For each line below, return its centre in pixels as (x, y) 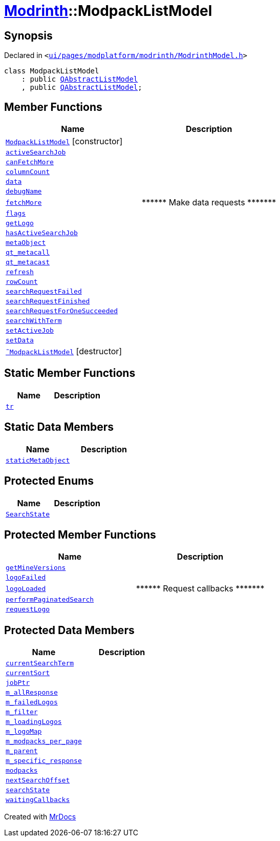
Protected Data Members (69, 630)
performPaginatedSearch (50, 600)
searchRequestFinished (48, 301)
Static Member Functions (70, 373)
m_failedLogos (32, 702)
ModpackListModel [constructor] (64, 141)
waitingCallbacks (38, 800)
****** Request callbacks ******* (200, 589)
